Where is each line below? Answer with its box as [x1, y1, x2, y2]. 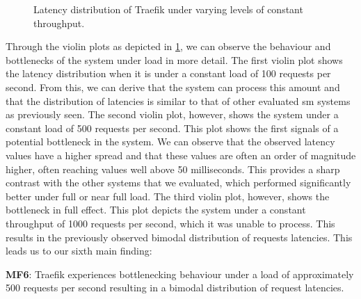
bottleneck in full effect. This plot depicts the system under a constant [6, 202, 306, 217]
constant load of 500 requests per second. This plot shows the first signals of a [6, 120, 339, 135]
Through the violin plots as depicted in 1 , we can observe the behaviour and [6, 39, 331, 54]
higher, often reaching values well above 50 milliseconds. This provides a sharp [6, 161, 340, 176]
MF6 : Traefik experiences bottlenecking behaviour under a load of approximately [6, 266, 354, 281]
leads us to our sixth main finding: [6, 243, 152, 258]
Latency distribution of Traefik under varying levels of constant [33, 2, 303, 16]
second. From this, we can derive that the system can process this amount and [6, 79, 340, 94]
